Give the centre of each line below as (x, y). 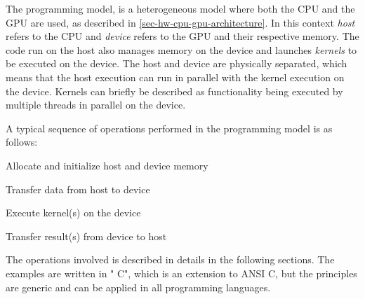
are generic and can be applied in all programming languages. (138, 287)
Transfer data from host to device (78, 189)
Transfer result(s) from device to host (86, 236)
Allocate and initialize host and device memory (107, 165)
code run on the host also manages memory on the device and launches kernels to (181, 49)
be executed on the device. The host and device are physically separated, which (177, 63)
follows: (22, 142)
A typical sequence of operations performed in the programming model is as (169, 128)
